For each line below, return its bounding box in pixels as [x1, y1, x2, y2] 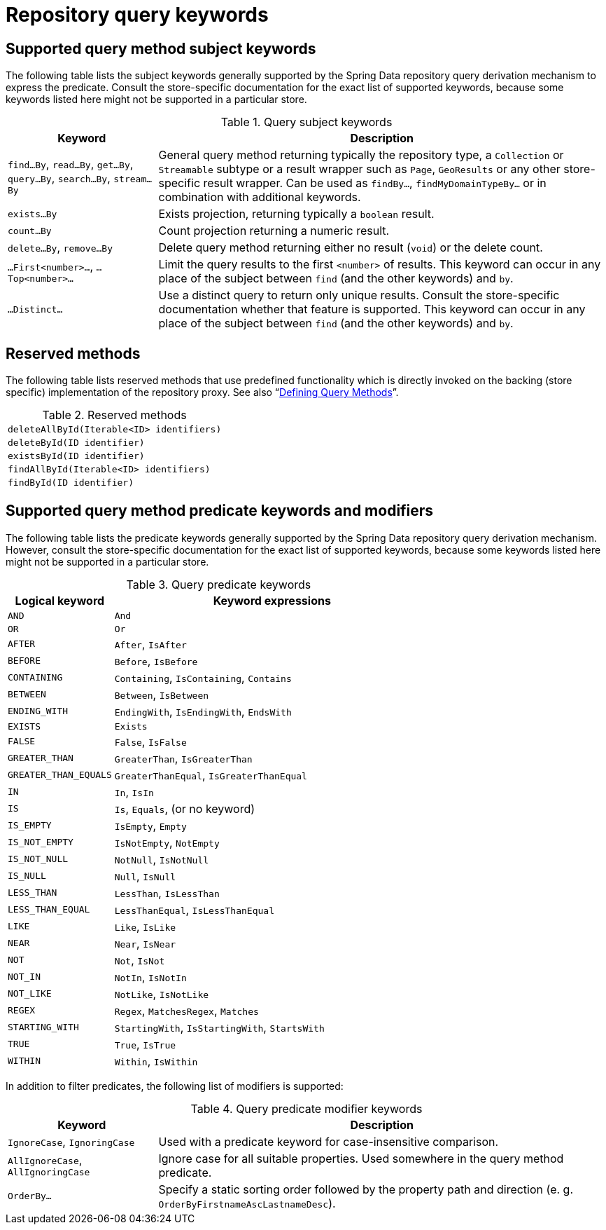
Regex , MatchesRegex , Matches [114, 1003, 259, 1018]
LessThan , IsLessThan [114, 885, 220, 900]
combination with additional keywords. [158, 190, 361, 205]
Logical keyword [15, 593, 105, 608]
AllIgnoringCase [8, 1167, 90, 1178]
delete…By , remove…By [8, 240, 113, 255]
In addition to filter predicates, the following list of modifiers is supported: [6, 1079, 344, 1092]
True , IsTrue [114, 1037, 176, 1051]
